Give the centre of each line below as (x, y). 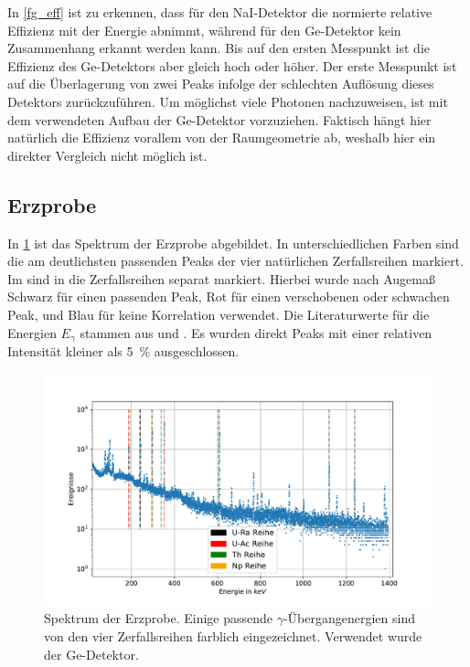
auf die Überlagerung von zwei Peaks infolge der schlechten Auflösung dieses (221, 84)
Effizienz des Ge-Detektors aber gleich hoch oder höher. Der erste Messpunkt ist (232, 65)
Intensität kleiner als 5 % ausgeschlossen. (123, 350)
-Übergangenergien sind (349, 618)
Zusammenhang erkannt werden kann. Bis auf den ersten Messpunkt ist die (219, 48)
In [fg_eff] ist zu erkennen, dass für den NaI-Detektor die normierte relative (220, 12)
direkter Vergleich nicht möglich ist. (107, 155)
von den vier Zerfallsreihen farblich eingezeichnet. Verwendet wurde (233, 635)
